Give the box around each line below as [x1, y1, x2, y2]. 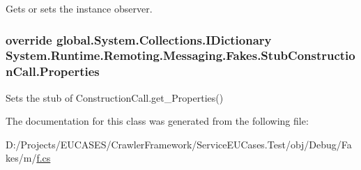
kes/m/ [6, 150, 37, 165]
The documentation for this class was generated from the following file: [6, 114, 309, 128]
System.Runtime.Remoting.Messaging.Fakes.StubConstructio [6, 47, 355, 64]
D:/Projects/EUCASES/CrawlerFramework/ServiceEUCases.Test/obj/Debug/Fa [6, 137, 352, 151]
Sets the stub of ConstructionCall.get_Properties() [6, 90, 224, 105]
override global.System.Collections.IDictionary [6, 31, 272, 48]
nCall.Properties [6, 63, 100, 80]
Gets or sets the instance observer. [6, 1, 153, 15]
